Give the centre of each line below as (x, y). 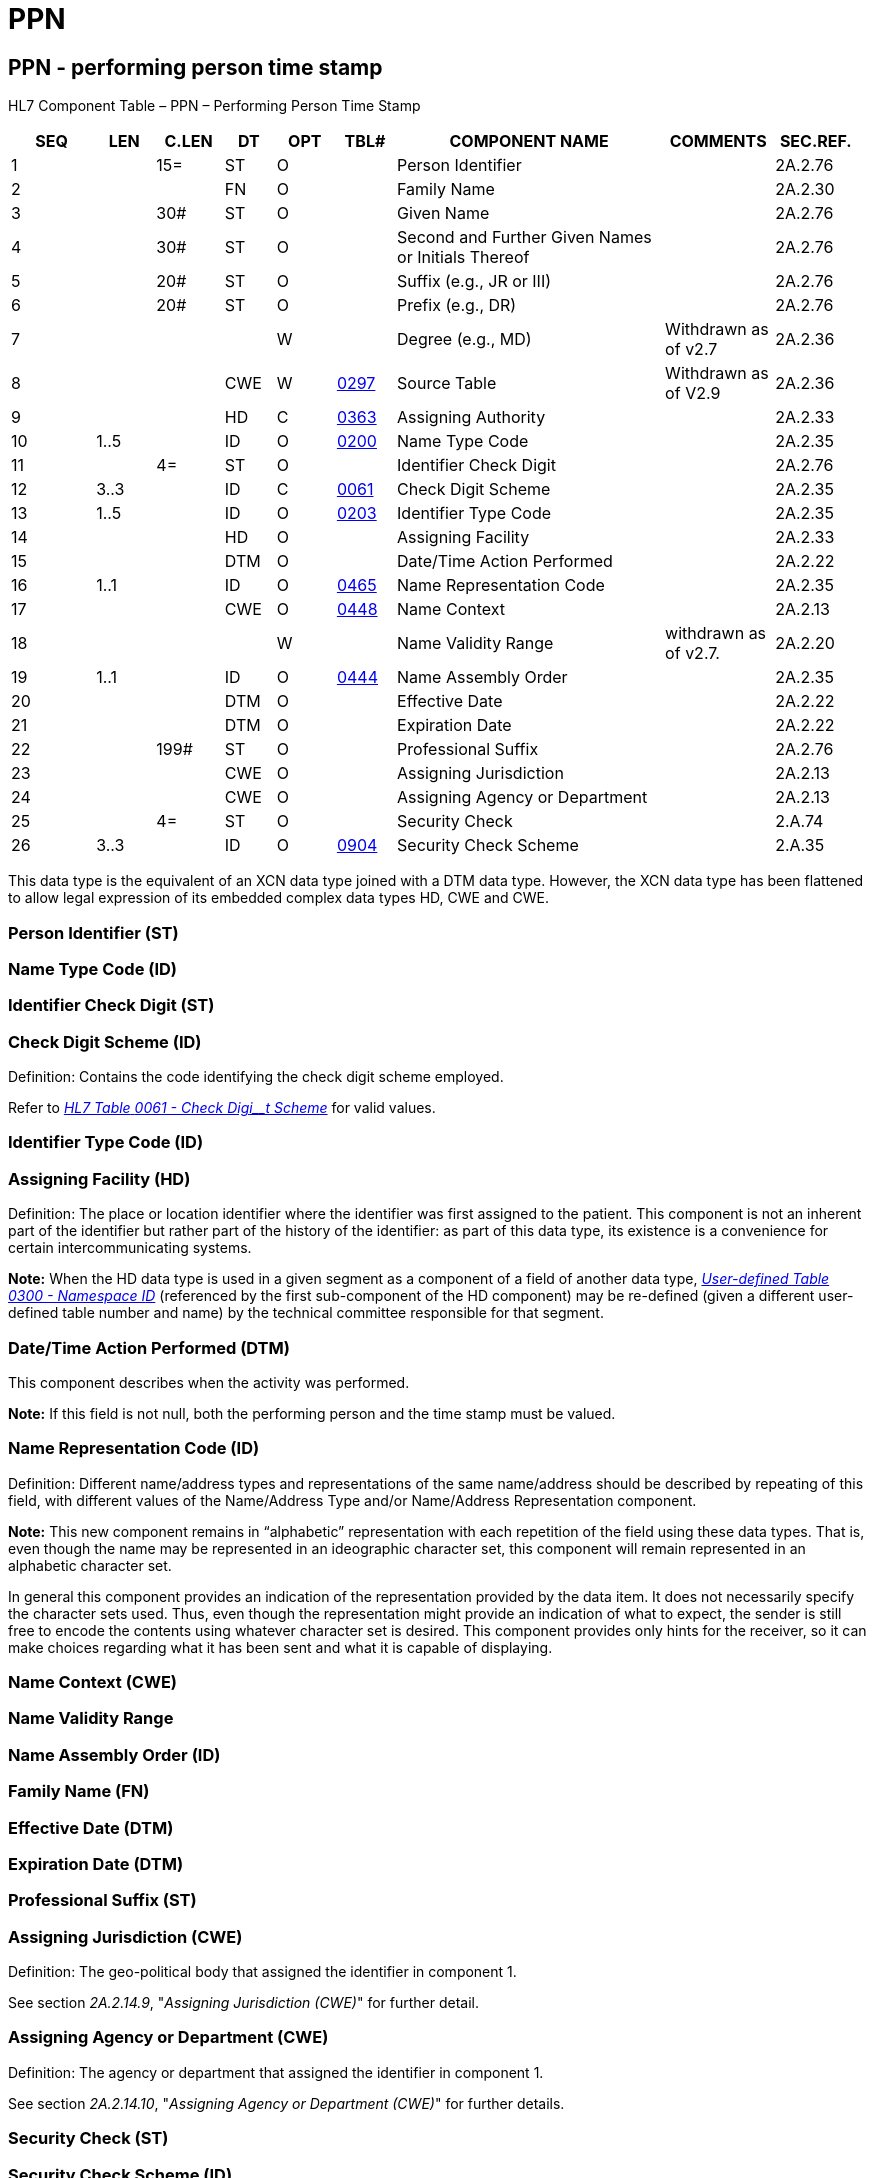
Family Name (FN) (79, 1791)
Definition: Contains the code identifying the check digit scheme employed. (256, 1077)
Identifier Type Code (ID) (106, 1142)
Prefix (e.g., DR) (457, 305)
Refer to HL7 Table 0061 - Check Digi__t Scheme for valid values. (222, 1108)
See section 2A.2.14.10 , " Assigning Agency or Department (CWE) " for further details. (286, 2103)
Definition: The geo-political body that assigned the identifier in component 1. (262, 1972)
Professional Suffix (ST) (102, 1900)
